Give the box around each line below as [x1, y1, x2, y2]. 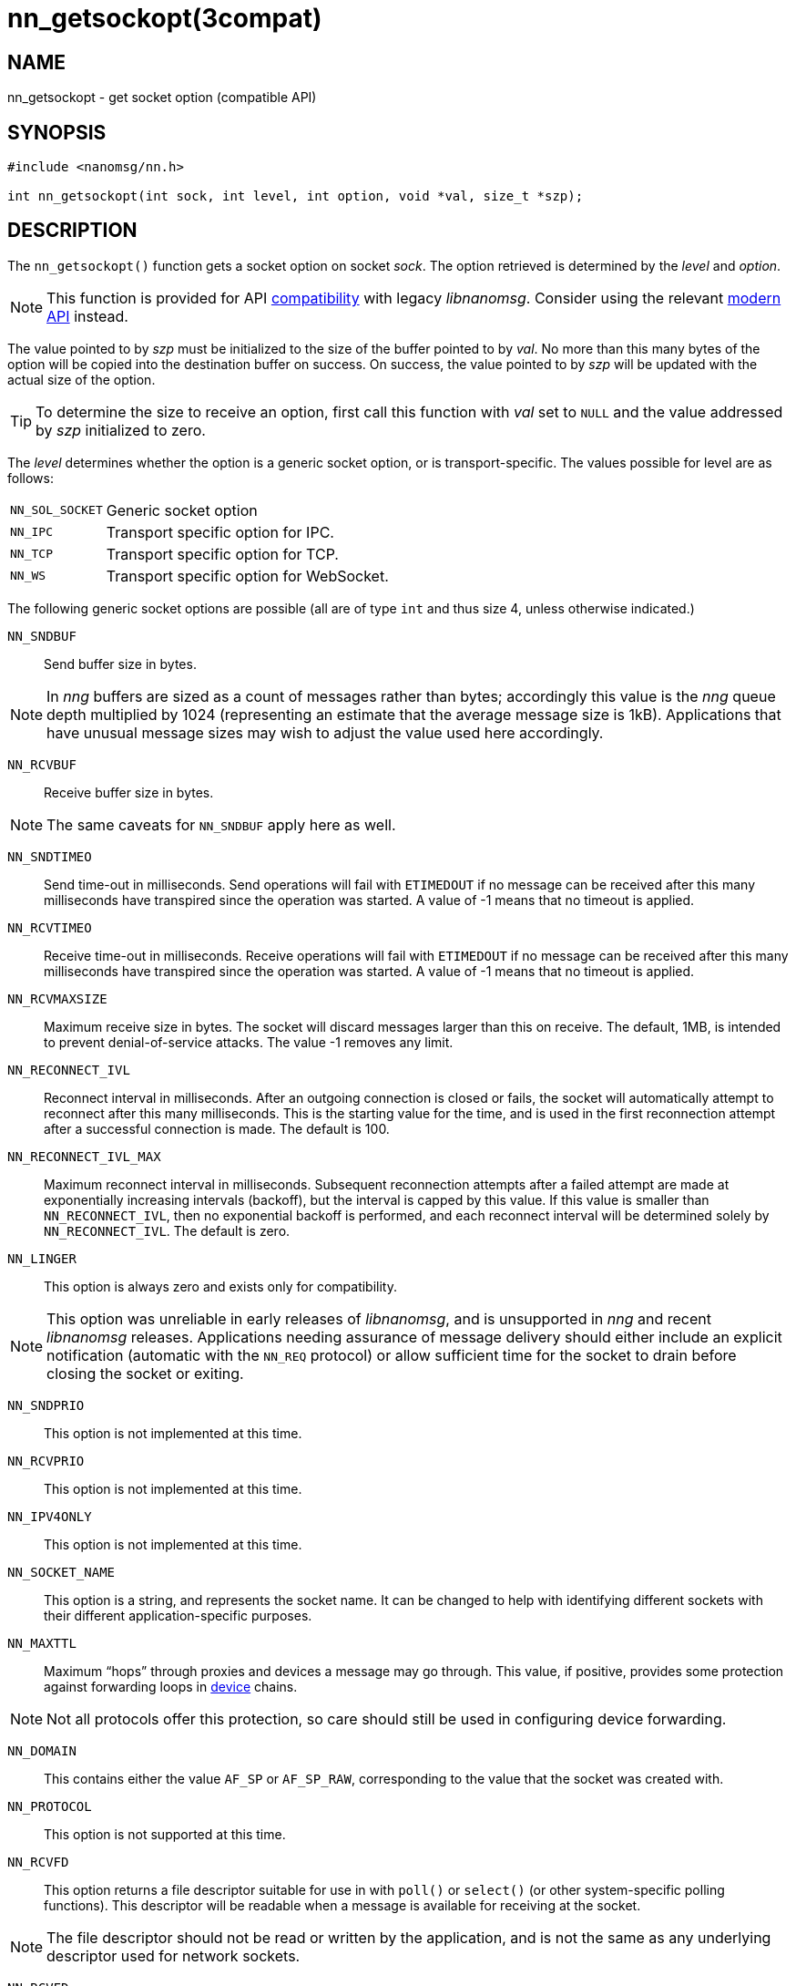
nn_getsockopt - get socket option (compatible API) [7, 89, 317, 106]
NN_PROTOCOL [7, 1798, 92, 1814]
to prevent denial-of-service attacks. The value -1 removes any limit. [44, 1034, 454, 1050]
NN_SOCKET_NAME [7, 1564, 116, 1580]
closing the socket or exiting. [46, 1363, 244, 1383]
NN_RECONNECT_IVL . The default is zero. [44, 1222, 291, 1239]
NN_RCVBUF [7, 756, 77, 772]
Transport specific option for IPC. [106, 522, 334, 541]
